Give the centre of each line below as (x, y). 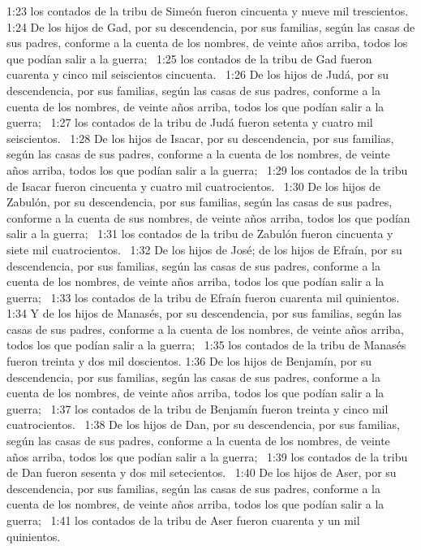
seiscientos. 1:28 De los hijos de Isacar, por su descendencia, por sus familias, (200, 138)
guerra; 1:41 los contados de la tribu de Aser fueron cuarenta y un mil (183, 520)
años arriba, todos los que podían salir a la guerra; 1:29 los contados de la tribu (207, 169)
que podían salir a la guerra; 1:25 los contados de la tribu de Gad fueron (189, 58)
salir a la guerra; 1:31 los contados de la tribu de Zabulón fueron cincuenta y (200, 234)
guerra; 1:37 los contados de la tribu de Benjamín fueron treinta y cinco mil (198, 408)
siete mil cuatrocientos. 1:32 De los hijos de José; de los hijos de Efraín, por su (204, 249)
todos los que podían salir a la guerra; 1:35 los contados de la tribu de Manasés (206, 345)
